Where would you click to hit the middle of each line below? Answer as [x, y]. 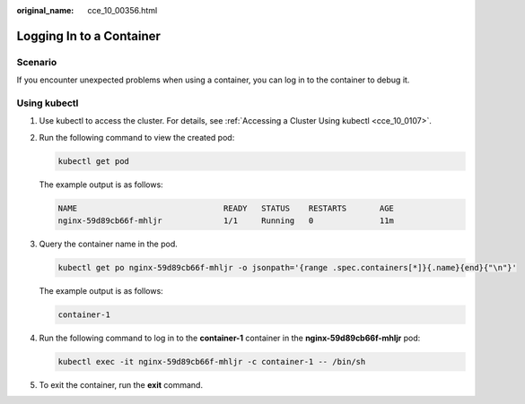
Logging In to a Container [89, 36]
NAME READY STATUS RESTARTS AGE [226, 208]
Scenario [37, 62]
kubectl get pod [94, 161]
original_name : [45, 10]
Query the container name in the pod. [109, 244]
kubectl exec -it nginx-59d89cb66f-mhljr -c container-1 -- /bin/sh [212, 361]
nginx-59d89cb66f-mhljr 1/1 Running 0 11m [226, 221]
